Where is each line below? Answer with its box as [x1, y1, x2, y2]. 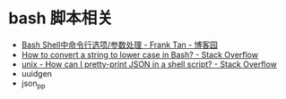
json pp [21, 78, 46, 90]
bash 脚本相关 [8, 8, 113, 29]
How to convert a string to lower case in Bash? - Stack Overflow [21, 49, 259, 60]
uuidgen [21, 68, 53, 78]
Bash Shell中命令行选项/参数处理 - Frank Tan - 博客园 [21, 39, 219, 50]
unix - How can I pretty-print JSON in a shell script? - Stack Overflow [21, 59, 277, 70]
